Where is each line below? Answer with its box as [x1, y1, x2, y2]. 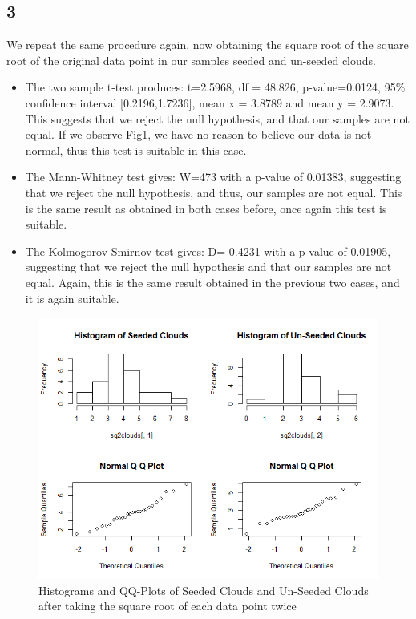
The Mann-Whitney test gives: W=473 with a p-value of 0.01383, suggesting [25, 168, 402, 185]
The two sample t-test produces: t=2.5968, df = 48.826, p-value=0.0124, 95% [25, 79, 406, 95]
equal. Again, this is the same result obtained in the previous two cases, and [25, 273, 400, 290]
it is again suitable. [25, 289, 119, 306]
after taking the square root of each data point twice [38, 597, 297, 614]
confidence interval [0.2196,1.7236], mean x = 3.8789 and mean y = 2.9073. [25, 94, 394, 111]
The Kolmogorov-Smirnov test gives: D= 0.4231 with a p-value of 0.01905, [25, 242, 391, 259]
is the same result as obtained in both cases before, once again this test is [25, 200, 387, 216]
